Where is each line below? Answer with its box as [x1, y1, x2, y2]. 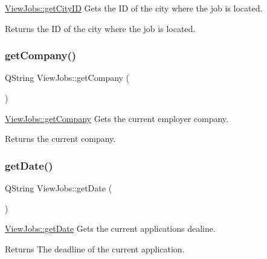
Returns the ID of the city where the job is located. [5, 22, 196, 34]
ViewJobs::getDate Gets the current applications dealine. [5, 222, 216, 235]
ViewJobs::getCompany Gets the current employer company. [5, 112, 228, 124]
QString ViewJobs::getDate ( [5, 182, 112, 194]
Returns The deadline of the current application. [5, 242, 185, 255]
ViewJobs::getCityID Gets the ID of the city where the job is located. [5, 2, 263, 14]
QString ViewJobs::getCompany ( [5, 71, 130, 84]
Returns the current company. [5, 132, 116, 145]
